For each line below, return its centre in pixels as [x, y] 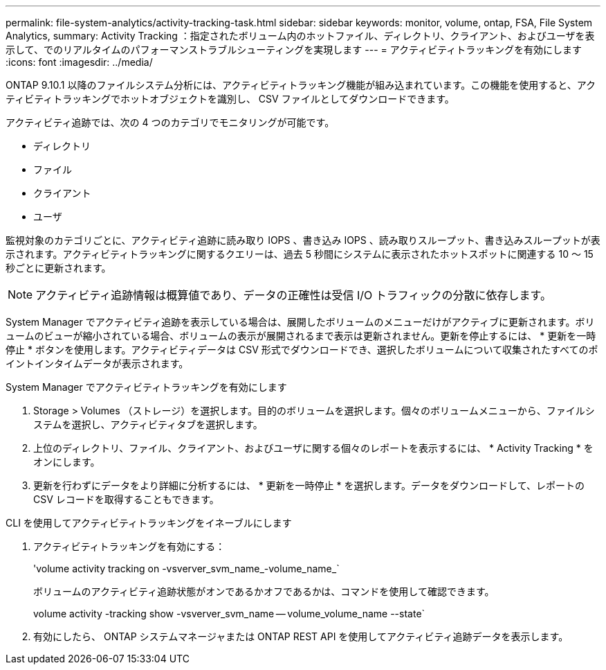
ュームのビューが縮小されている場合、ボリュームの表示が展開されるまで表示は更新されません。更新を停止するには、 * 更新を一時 [301, 336]
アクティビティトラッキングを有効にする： [129, 546]
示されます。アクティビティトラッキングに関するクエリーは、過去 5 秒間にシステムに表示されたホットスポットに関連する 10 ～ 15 [300, 254]
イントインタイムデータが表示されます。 [97, 363]
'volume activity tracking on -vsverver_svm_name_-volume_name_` [186, 568]
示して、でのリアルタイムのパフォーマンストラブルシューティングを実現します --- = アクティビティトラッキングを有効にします [294, 50]
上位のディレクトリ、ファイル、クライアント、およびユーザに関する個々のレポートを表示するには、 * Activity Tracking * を [313, 448]
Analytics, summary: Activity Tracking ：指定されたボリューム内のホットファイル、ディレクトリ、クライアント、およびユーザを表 [300, 36]
